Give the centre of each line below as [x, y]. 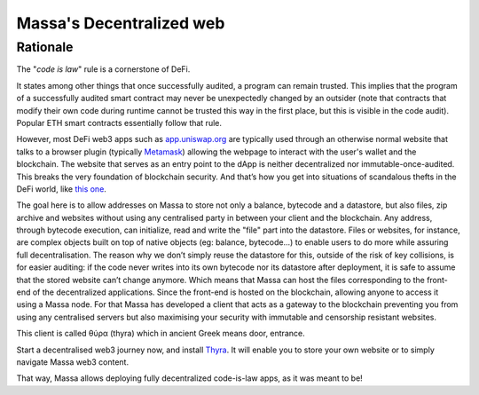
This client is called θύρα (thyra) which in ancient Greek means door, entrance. [161, 334]
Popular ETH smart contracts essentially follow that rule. [119, 122]
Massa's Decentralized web [121, 23]
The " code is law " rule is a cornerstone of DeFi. [103, 69]
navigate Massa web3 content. [72, 362]
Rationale [45, 47]
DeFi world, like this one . [61, 189]
